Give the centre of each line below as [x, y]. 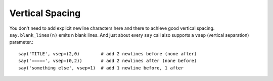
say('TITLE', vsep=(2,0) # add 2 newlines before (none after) [108, 54]
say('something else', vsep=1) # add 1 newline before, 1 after [101, 68]
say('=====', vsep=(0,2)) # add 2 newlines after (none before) [108, 61]
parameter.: [21, 42]
